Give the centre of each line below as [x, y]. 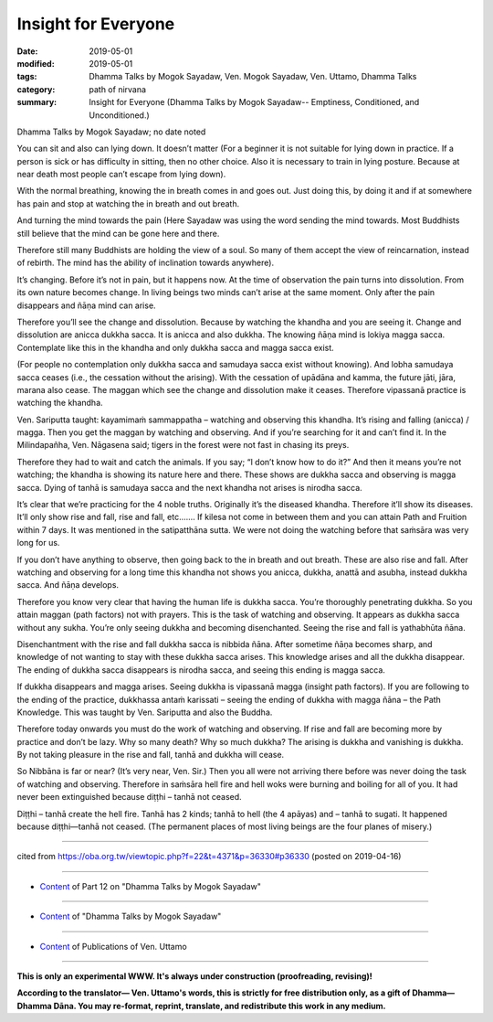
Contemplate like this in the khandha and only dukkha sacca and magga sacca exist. [176, 347]
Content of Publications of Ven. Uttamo [113, 946]
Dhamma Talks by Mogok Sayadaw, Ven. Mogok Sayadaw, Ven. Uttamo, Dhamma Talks [253, 77]
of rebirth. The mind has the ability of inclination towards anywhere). [145, 263]
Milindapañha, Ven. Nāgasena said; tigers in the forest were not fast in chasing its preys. [183, 445]
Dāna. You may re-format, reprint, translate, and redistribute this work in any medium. [220, 1006]
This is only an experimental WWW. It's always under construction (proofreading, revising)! [195, 976]
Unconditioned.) [119, 115]
